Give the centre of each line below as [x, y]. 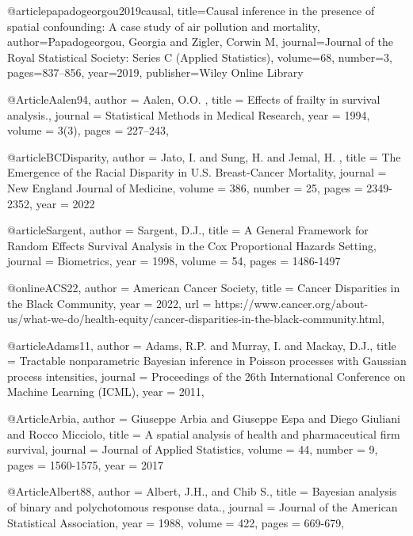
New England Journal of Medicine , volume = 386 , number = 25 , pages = [185, 187]
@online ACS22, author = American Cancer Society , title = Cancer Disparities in [204, 287]
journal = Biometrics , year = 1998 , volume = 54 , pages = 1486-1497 [174, 261]
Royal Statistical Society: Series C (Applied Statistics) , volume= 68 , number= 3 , [200, 57]
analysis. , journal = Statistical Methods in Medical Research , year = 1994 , [189, 114]
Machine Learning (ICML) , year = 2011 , [106, 392]
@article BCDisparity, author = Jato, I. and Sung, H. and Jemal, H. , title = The [204, 156]
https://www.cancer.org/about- [292, 303]
